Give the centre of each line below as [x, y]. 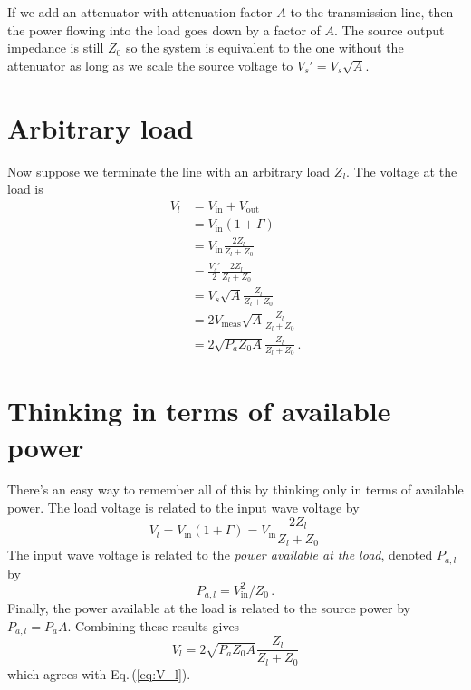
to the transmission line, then [372, 12]
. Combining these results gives [154, 625]
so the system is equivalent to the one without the [264, 48]
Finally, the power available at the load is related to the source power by [209, 608]
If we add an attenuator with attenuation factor [140, 12]
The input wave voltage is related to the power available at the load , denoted [220, 555]
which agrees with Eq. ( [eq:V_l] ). [99, 673]
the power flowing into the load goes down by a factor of [164, 29]
